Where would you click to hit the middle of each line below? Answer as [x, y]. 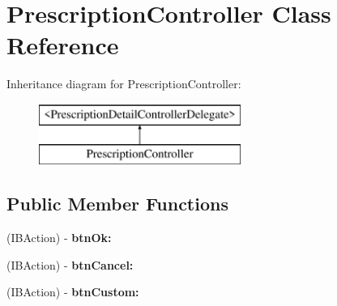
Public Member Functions [117, 204]
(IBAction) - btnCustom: [73, 292]
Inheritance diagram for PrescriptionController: [124, 84]
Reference [63, 45]
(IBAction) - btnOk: [59, 238]
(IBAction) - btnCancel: [70, 264]
